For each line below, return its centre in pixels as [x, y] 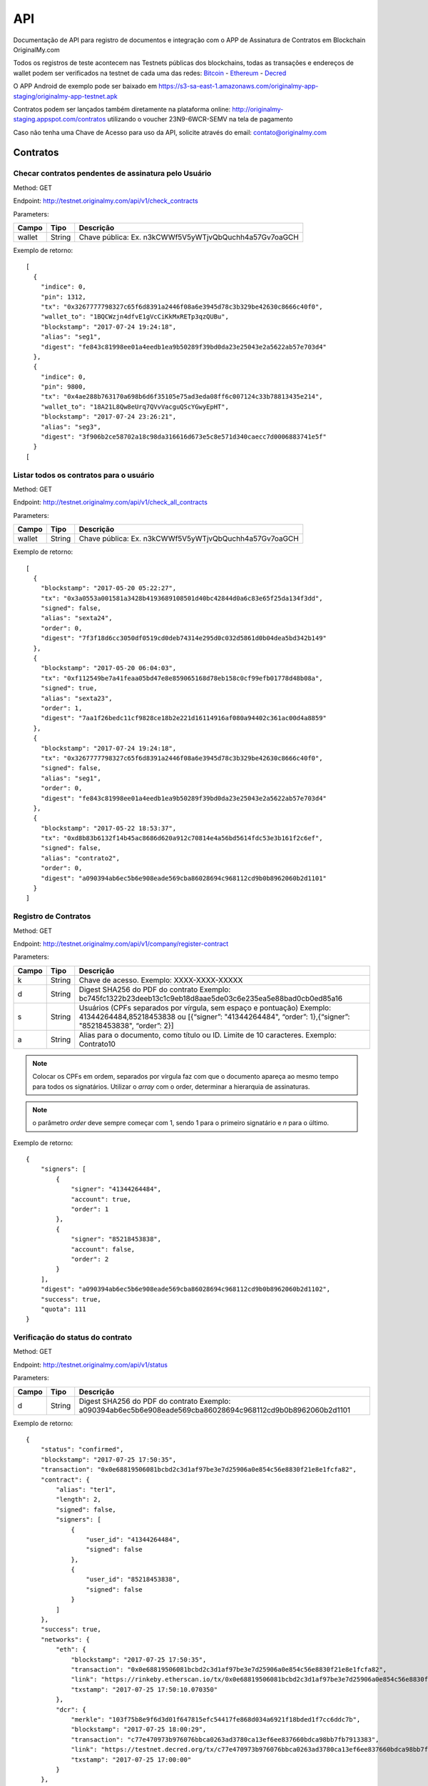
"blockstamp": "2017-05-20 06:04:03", [108, 668]
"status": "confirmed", [82, 1450]
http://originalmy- [258, 109]
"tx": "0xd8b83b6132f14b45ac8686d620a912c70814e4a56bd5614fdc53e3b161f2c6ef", [182, 838]
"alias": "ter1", [86, 1489]
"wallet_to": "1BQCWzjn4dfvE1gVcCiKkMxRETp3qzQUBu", [135, 317]
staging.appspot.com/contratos [60, 119]
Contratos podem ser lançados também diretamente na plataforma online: [122, 109]
